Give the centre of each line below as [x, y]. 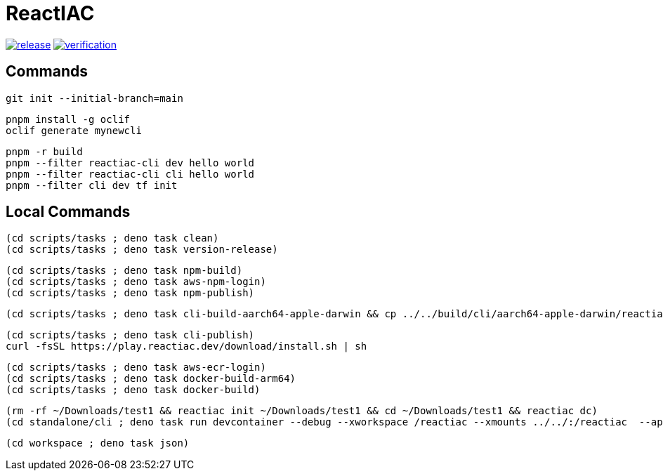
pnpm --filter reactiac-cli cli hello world [130, 174]
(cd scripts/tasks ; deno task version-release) [142, 250]
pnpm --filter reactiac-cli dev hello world [130, 163]
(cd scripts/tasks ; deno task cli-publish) [130, 335]
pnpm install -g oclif [68, 119]
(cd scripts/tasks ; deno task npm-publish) [130, 293]
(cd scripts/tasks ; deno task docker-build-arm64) [151, 379]
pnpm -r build [44, 151]
